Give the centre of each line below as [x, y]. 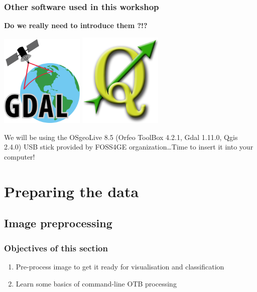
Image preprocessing [58, 223]
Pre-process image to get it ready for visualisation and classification [120, 266]
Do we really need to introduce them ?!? [76, 25]
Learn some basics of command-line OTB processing [96, 283]
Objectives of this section [56, 248]
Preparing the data [72, 191]
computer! [20, 156]
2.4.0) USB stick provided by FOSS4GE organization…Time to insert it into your [129, 147]
